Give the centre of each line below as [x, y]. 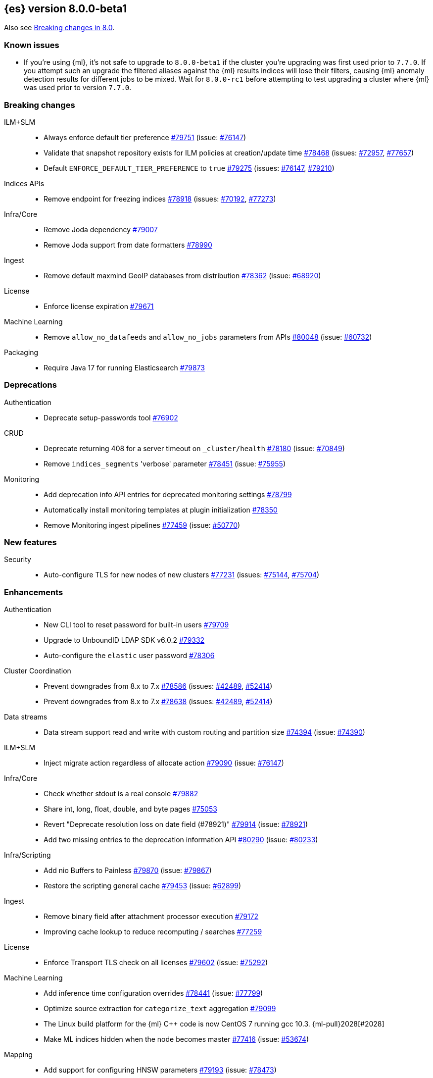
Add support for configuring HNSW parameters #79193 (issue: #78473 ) [160, 1070]
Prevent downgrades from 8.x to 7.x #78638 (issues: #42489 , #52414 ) [158, 702]
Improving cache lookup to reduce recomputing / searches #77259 [153, 932]
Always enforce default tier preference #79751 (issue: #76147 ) [145, 137]
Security [18, 560]
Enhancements [34, 592]
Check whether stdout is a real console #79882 [121, 794]
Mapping [18, 1055]
